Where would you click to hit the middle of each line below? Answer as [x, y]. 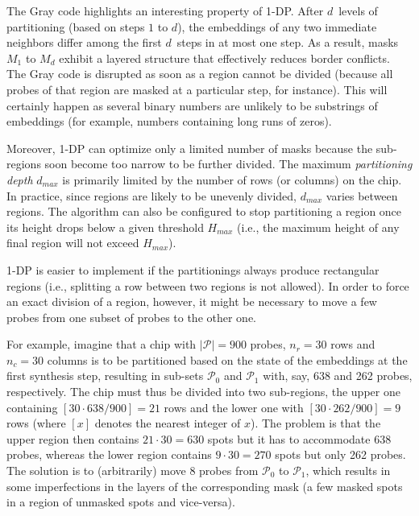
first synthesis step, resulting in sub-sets [105, 376]
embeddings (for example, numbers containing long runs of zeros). [169, 121]
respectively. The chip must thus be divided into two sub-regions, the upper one [203, 392]
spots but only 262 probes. [340, 454]
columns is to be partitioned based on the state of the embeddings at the [227, 359]
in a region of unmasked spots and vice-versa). [121, 502]
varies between [362, 195]
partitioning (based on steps [76, 26]
